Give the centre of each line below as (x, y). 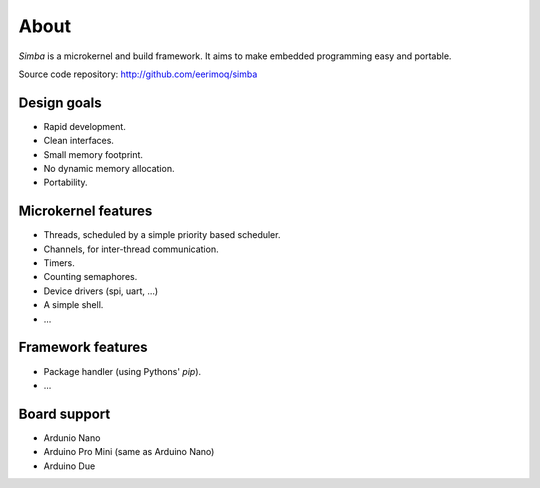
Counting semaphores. (90, 277)
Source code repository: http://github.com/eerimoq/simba (138, 74)
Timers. (59, 263)
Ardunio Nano (72, 437)
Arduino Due (69, 466)
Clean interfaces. (79, 141)
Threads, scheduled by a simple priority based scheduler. (162, 235)
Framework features (83, 347)
